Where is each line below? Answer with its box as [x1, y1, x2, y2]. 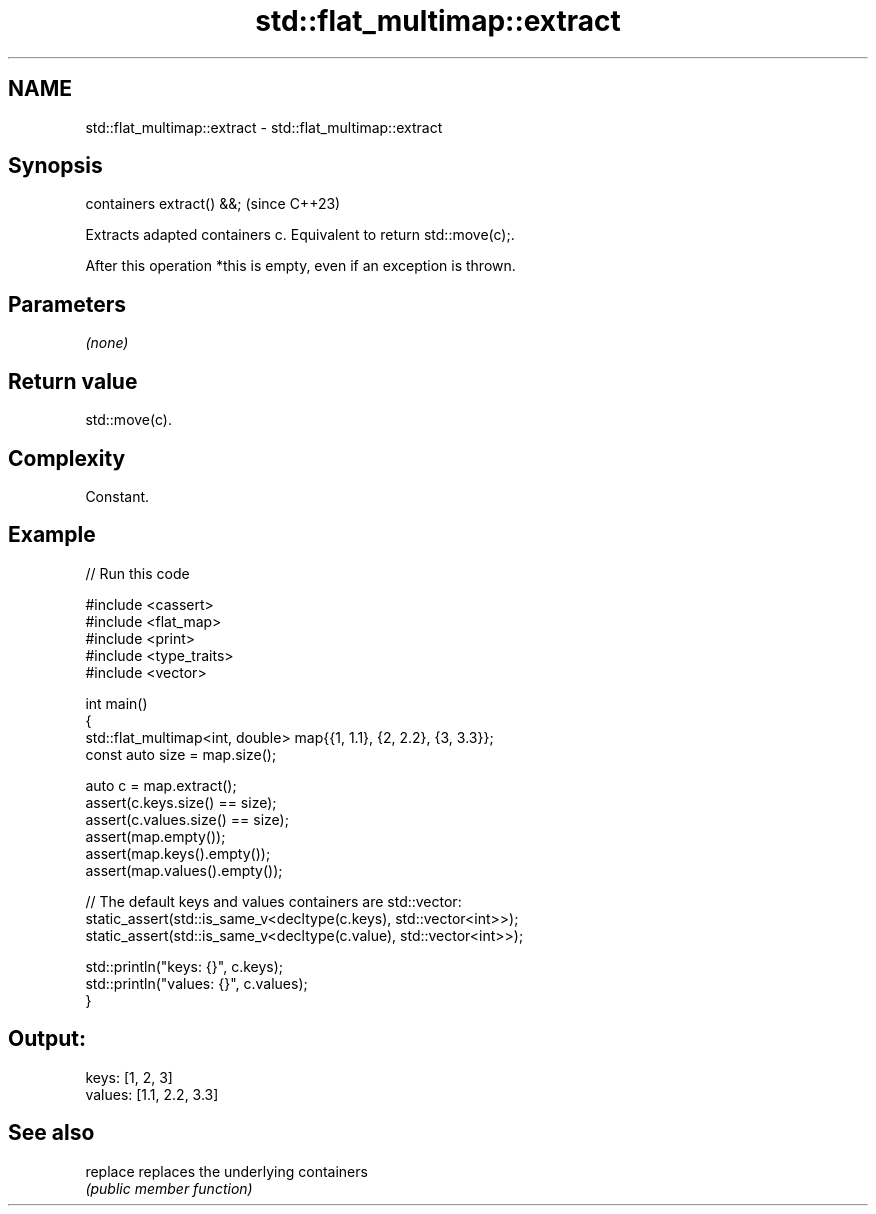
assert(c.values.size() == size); [85, 810, 289, 828]
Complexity [8, 445, 126, 471]
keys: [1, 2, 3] [85, 1068, 173, 1086]
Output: [8, 1026, 86, 1052]
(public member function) [85, 1179, 253, 1197]
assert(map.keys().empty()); [85, 844, 271, 862]
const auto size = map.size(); [85, 745, 277, 763]
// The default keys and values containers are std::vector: [85, 892, 462, 910]
